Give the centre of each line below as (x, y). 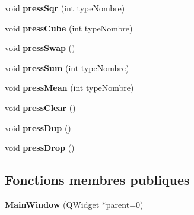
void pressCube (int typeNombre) (69, 28)
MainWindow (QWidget (52, 204)
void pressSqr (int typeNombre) (65, 8)
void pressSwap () (40, 48)
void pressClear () (40, 107)
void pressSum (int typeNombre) (67, 67)
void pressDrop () (40, 148)
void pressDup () (38, 127)
